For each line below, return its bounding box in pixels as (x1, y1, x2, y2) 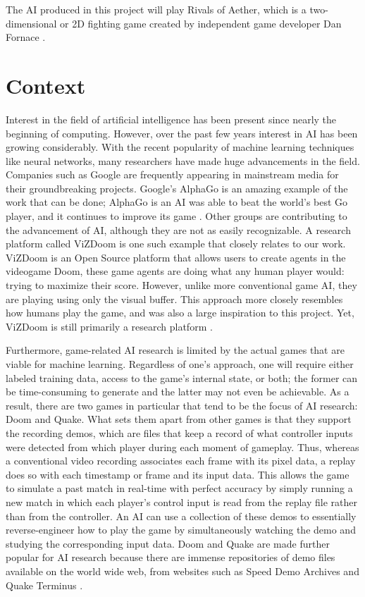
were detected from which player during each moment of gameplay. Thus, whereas (6, 439, 359, 454)
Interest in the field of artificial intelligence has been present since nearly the (6, 111, 337, 126)
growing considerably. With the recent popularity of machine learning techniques (6, 140, 354, 154)
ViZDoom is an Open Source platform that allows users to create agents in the (6, 250, 346, 264)
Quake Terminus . (6, 577, 83, 592)
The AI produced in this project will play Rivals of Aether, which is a (6, 2, 307, 16)
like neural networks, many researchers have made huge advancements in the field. (6, 153, 360, 168)
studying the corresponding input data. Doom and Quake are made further (6, 536, 330, 550)
